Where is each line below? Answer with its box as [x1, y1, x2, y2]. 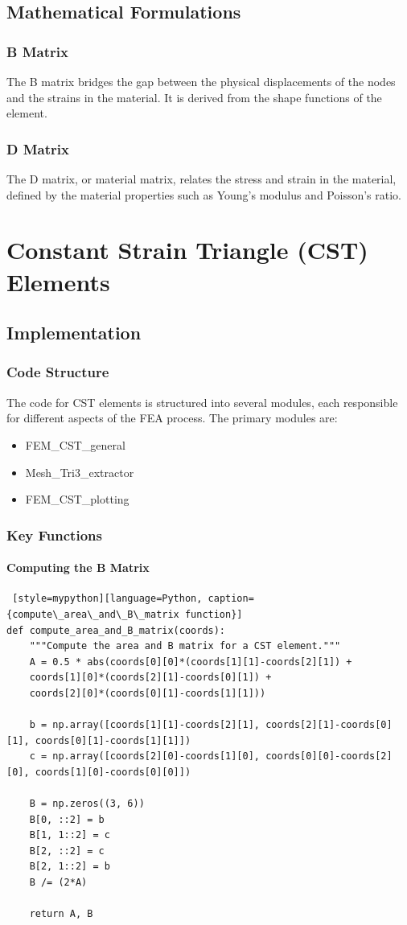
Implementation [6, 320, 142, 345]
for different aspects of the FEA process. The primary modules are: [6, 409, 338, 426]
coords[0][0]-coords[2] [265, 750, 393, 763]
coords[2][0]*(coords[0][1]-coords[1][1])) [29, 687, 266, 699]
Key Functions [6, 524, 102, 545]
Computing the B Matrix [6, 559, 150, 576]
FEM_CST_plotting [25, 491, 129, 508]
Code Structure [6, 362, 109, 382]
